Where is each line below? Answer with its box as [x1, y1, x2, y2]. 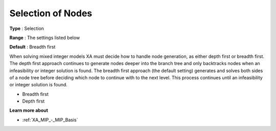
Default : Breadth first [9, 44, 56, 50]
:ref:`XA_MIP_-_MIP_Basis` [22, 117, 78, 123]
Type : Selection [9, 25, 44, 31]
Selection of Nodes [9, 8, 93, 19]
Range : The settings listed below [9, 35, 80, 41]
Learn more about [9, 107, 49, 114]
